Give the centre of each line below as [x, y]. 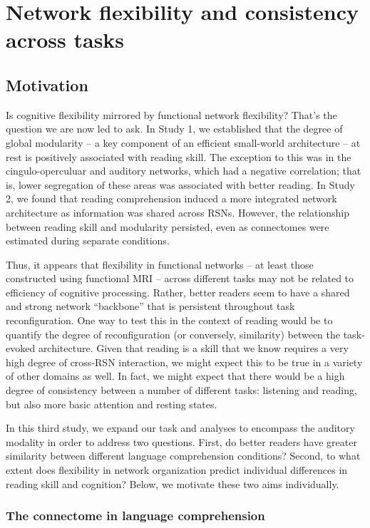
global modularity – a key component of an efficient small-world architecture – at [183, 142]
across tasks [65, 40]
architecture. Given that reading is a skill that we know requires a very [193, 348]
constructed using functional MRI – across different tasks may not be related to [180, 278]
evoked [21, 348]
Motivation [47, 84]
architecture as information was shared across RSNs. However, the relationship [178, 212]
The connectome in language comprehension [135, 516]
